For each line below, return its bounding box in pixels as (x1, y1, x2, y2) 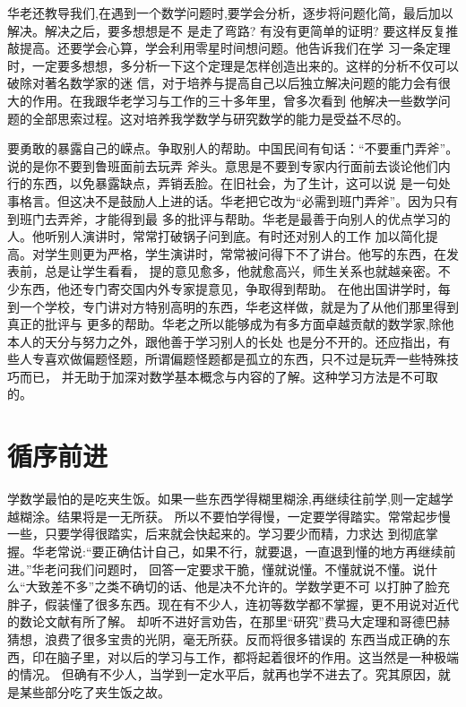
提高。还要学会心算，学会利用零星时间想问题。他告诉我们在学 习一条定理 (19, 39, 451, 57)
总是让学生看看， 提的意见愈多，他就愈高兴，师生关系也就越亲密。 (44, 262, 438, 280)
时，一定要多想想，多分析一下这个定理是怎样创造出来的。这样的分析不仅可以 (7, 56, 459, 74)
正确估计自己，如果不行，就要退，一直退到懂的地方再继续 (104, 541, 444, 560)
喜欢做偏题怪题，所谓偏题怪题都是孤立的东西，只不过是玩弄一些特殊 (44, 349, 446, 368)
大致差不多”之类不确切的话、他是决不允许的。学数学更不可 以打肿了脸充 (25, 577, 450, 596)
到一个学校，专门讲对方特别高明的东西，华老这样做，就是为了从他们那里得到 (7, 297, 459, 315)
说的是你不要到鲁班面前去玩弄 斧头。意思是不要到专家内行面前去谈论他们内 (7, 156, 451, 175)
